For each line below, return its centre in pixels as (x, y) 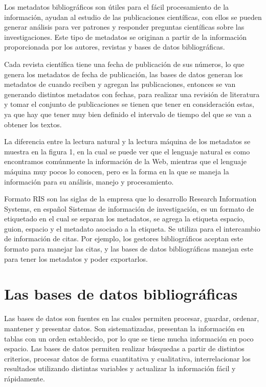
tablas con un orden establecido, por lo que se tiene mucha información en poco (129, 338)
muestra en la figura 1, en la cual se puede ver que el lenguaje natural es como (127, 151)
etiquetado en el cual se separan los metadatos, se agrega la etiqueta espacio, (125, 219)
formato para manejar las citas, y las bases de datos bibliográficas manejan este (129, 249)
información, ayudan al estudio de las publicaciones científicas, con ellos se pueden (133, 17)
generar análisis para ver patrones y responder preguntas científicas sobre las (124, 27)
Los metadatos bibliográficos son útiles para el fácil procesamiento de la (117, 7)
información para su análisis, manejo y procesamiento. (89, 181)
